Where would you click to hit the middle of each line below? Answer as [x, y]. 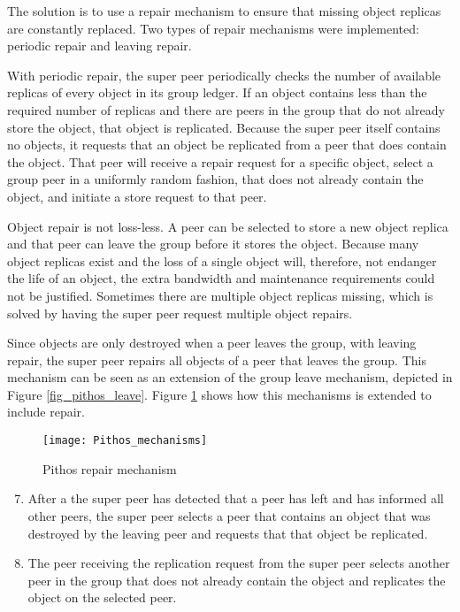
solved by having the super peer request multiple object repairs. [180, 313]
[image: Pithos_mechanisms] [125, 441]
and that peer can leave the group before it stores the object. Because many [213, 244]
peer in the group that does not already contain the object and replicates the [237, 580]
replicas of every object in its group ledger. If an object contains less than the [217, 92]
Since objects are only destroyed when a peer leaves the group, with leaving [212, 343]
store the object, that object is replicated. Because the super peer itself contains [224, 127]
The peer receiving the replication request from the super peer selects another [239, 563]
